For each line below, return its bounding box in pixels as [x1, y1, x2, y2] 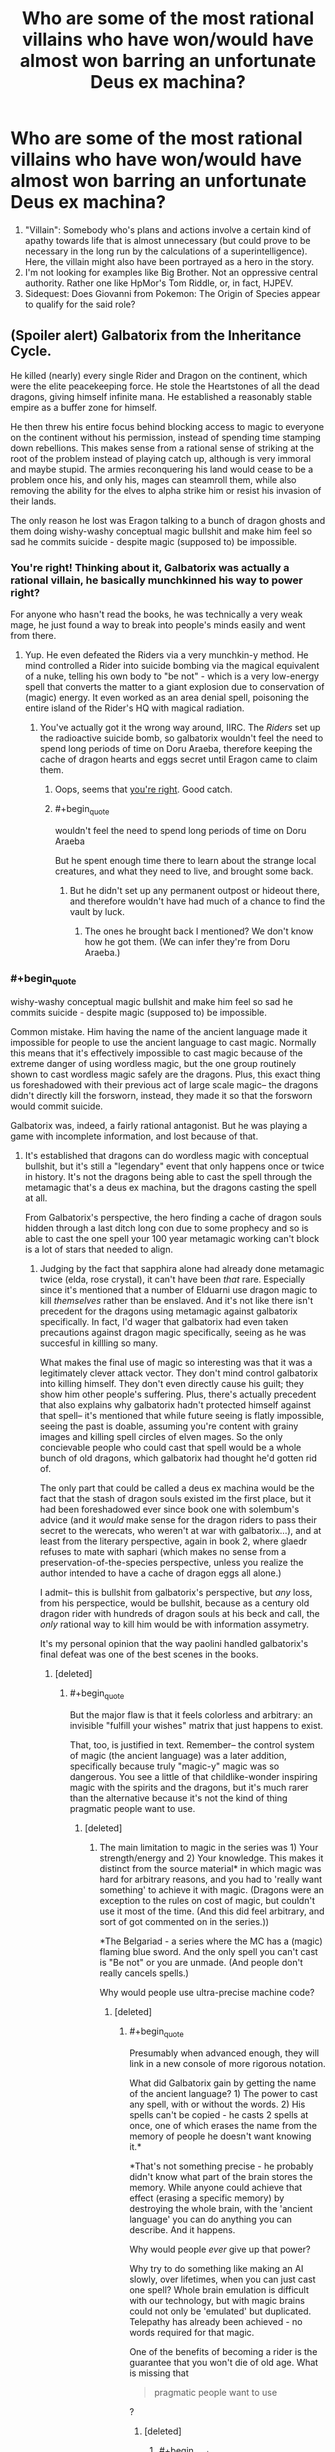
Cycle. [10, 343, 52, 360]
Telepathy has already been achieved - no [129, 2316, 303, 2327]
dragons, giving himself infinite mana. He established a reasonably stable [10, 390, 313, 402]
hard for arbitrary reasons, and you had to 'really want [99, 1873, 323, 1886]
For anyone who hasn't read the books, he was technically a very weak [10, 608, 303, 621]
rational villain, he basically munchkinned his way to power [10, 573, 303, 587]
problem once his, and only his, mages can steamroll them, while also [10, 473, 297, 486]
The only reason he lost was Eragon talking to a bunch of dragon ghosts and [10, 514, 326, 526]
